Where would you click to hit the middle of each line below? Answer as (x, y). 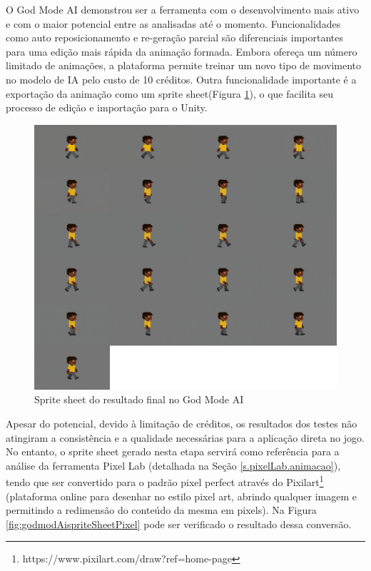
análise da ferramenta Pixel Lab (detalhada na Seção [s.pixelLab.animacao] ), (173, 465)
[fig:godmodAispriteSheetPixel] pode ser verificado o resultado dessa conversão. (179, 524)
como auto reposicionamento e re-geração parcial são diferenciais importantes (175, 37)
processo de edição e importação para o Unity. (107, 107)
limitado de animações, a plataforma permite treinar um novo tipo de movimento (184, 65)
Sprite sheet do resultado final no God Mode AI (139, 399)
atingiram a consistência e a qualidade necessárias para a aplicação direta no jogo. (185, 437)
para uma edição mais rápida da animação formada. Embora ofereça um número (182, 51)
